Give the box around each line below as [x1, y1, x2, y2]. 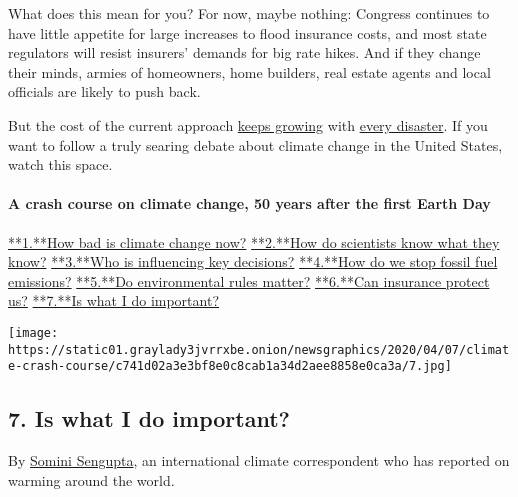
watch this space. [8, 154, 113, 175]
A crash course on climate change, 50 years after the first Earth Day [8, 193, 491, 214]
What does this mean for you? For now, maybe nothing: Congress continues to [8, 3, 490, 23]
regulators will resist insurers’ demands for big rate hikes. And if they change [8, 42, 481, 63]
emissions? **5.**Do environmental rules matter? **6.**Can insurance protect [8, 270, 490, 291]
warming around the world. [8, 469, 175, 490]
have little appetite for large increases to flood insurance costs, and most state [8, 22, 487, 43]
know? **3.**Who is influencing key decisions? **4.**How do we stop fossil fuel [8, 251, 498, 272]
